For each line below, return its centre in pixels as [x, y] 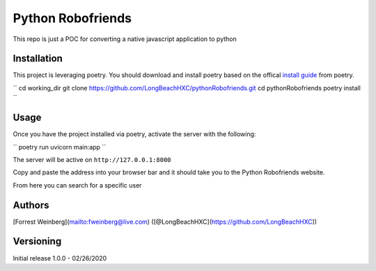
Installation [38, 59]
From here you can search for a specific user [77, 185]
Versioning [37, 241]
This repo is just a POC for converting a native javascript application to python [125, 39]
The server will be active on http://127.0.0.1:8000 [92, 159]
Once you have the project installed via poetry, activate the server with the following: [134, 134]
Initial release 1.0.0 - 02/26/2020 [60, 258]
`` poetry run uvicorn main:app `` [60, 147]
